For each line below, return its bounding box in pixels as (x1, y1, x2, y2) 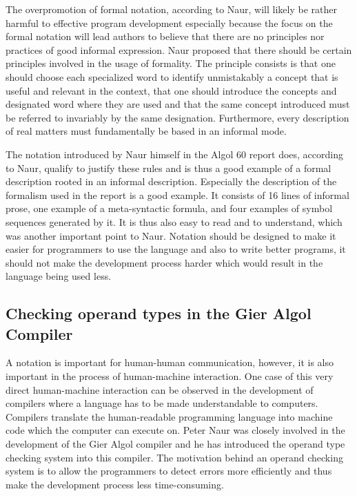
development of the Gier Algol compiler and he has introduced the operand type (6, 437, 345, 451)
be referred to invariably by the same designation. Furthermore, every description (6, 110, 349, 124)
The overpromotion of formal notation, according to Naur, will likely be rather (6, 2, 337, 16)
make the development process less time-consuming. (6, 477, 224, 491)
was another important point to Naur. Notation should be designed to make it (6, 228, 336, 242)
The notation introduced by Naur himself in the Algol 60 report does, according (6, 146, 343, 161)
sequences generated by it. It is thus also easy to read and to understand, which (6, 214, 343, 229)
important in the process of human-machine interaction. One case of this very (6, 369, 334, 383)
